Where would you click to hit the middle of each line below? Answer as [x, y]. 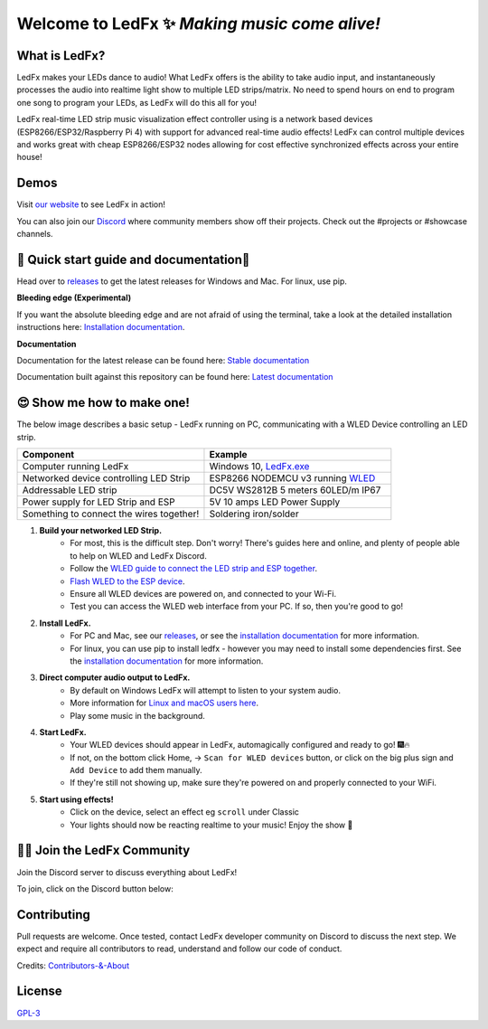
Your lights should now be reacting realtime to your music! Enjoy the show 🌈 [211, 825]
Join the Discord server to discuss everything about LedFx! [127, 872]
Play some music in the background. [137, 715]
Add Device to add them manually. [136, 770]
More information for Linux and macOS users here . [164, 703]
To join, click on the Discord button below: [95, 888]
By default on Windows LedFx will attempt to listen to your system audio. [205, 690]
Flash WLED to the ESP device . [127, 581]
